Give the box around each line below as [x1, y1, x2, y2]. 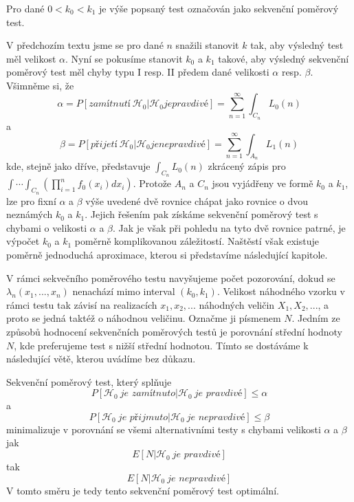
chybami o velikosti [6, 220, 87, 234]
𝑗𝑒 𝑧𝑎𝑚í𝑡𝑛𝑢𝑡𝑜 [120, 389, 176, 399]
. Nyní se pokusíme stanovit [65, 51, 183, 65]
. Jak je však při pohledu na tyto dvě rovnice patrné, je [113, 220, 346, 234]
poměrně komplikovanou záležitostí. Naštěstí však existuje [74, 234, 319, 248]
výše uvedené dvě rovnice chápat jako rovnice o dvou [85, 193, 309, 208]
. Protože [133, 176, 172, 190]
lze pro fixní [6, 193, 56, 208]
